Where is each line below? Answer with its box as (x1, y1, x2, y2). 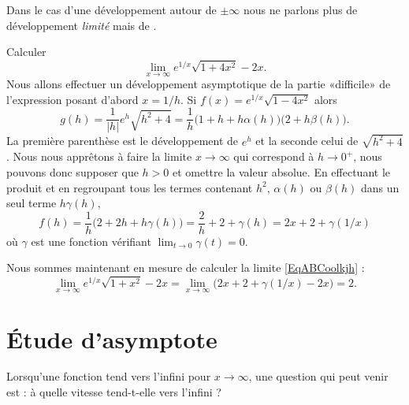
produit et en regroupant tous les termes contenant (6, 179, 253, 195)
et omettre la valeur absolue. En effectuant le (172, 163, 391, 180)
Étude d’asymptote (6, 322, 218, 355)
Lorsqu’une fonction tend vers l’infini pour (6, 368, 211, 385)
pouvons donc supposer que (6, 163, 139, 180)
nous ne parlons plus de (244, 2, 358, 17)
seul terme (6, 195, 57, 211)
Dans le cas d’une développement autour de (6, 2, 217, 17)
